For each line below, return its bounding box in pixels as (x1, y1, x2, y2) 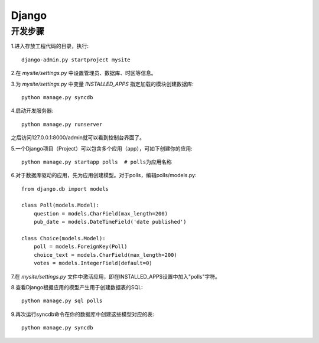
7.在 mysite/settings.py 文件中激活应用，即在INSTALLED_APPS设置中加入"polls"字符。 (11, 273, 221, 280)
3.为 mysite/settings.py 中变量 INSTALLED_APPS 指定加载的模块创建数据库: (11, 80, 194, 87)
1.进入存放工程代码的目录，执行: (11, 43, 89, 50)
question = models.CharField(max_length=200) (33, 210, 168, 217)
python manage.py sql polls (21, 298, 103, 304)
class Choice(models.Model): (21, 235, 106, 242)
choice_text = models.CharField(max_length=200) (33, 251, 177, 258)
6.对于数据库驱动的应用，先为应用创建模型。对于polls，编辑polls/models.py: (11, 172, 197, 179)
